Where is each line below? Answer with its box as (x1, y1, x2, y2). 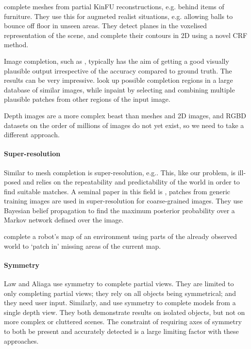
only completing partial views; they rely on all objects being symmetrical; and (4, 288, 236, 298)
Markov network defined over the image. (4, 215, 124, 225)
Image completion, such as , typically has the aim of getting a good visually (4, 55, 229, 66)
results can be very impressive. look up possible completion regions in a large (4, 75, 233, 85)
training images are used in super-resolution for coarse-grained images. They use (4, 196, 243, 206)
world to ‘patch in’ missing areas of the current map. (4, 240, 161, 251)
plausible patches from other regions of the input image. (4, 94, 170, 104)
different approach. (4, 129, 60, 140)
